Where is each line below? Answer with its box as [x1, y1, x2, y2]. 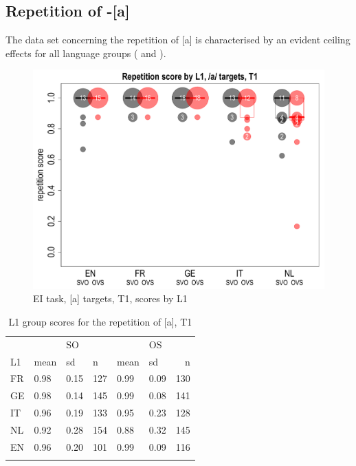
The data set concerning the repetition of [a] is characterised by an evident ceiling [5, 32, 351, 47]
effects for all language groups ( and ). [5, 45, 166, 60]
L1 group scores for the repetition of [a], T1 [8, 314, 192, 328]
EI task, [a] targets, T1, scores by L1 [33, 291, 188, 306]
